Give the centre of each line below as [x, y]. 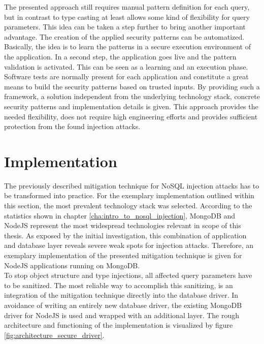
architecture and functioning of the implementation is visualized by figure [119, 325]
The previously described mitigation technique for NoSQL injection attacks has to [132, 185]
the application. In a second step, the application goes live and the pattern [120, 56]
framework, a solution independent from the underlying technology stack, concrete [132, 96]
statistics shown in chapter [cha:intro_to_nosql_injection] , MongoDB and [120, 215]
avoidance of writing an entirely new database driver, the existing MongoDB [123, 305]
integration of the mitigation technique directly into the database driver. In [121, 295]
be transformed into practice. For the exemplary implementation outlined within [129, 195]
